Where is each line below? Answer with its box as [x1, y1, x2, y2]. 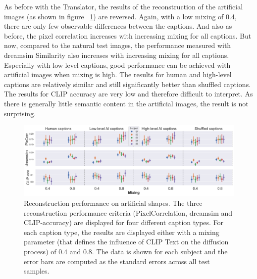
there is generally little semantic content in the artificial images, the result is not [4, 98, 249, 108]
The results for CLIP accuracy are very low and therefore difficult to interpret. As [4, 89, 253, 99]
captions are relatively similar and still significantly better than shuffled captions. [4, 79, 251, 89]
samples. [24, 266, 50, 276]
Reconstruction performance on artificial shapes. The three [24, 197, 203, 208]
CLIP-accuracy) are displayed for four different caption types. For [24, 217, 224, 228]
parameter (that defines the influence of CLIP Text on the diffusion [24, 236, 229, 247]
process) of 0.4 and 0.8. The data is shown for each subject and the [24, 246, 228, 256]
